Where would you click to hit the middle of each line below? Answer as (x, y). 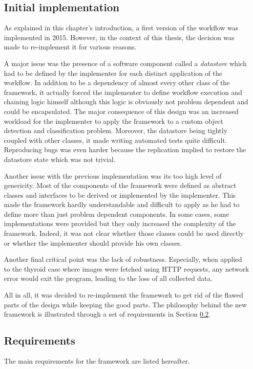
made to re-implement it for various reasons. (70, 47)
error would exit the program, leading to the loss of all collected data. (108, 278)
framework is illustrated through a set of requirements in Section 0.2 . (107, 314)
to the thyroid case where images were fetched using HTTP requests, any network (126, 268)
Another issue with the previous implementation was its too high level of (113, 175)
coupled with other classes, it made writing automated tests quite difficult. (116, 140)
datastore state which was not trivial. (60, 159)
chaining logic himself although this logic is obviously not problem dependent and (126, 102)
